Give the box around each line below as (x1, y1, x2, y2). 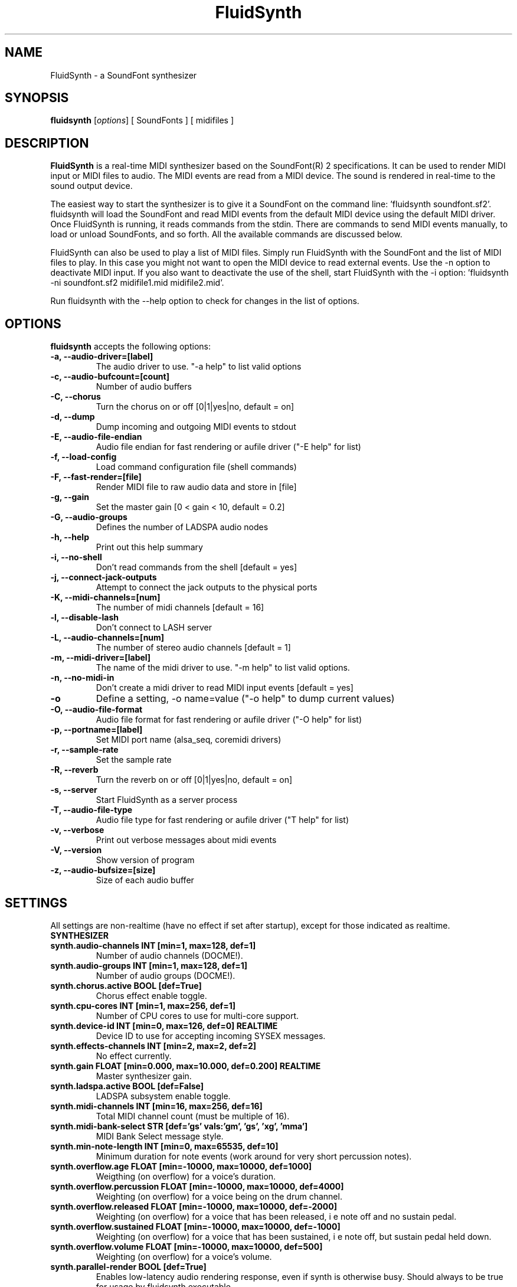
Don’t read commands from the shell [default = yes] (96, 562, 297, 573)
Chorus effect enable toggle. (96, 990, 207, 1001)
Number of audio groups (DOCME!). (96, 970, 235, 981)
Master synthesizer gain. (96, 1070, 192, 1081)
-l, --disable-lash (50, 612, 119, 623)
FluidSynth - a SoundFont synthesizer (50, 70, 197, 80)
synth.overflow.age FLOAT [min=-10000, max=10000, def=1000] (50, 1161, 312, 1171)
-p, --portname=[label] (50, 724, 143, 735)
